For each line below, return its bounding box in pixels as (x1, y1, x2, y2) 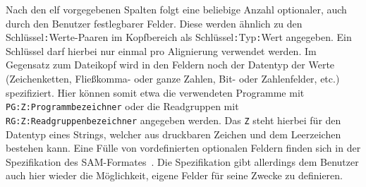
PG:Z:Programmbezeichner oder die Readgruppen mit (6, 99, 239, 114)
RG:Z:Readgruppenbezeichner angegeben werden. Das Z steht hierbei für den (6, 112, 341, 127)
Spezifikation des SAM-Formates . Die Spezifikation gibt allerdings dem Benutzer (6, 154, 359, 169)
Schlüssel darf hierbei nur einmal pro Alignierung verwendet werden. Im (6, 43, 317, 58)
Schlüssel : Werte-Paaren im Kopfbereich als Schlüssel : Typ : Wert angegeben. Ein (6, 30, 352, 44)
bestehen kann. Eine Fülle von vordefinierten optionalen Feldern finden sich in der (6, 140, 361, 155)
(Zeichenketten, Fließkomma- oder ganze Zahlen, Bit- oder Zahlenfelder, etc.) (6, 71, 340, 86)
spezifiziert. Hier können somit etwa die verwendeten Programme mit (6, 85, 305, 99)
